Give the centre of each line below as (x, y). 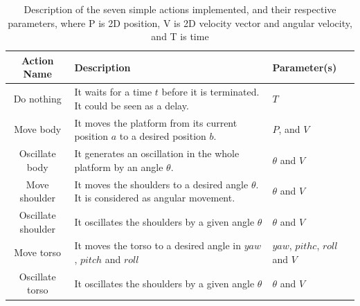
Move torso (38, 252)
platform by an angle (119, 166)
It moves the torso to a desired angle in (158, 245)
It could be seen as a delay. (132, 105)
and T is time (180, 36)
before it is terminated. (210, 92)
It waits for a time (113, 92)
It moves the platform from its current (156, 122)
